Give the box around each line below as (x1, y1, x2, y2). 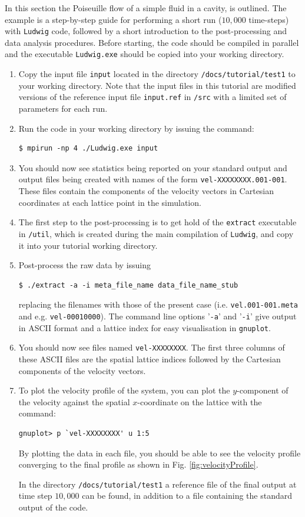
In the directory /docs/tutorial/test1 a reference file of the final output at (18, 478, 297, 490)
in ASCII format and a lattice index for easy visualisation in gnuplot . (18, 321, 271, 333)
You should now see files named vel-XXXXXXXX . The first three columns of (18, 341, 285, 353)
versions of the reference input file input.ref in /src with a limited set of (18, 91, 287, 103)
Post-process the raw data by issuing (18, 259, 151, 271)
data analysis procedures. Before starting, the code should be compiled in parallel (5, 36, 299, 48)
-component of (237, 384, 289, 396)
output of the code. (18, 501, 88, 513)
